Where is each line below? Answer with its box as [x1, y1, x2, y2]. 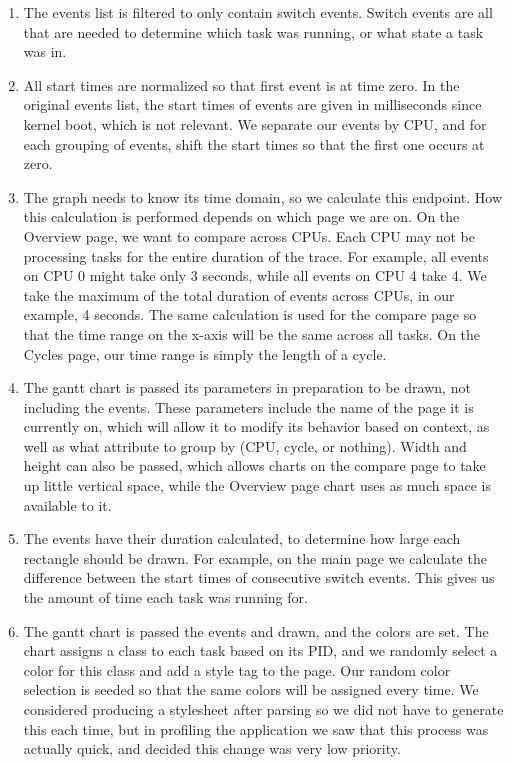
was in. [23, 41, 67, 62]
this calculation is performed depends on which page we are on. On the [23, 206, 460, 227]
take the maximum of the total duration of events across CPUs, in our [23, 284, 455, 305]
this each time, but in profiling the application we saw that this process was [23, 718, 489, 739]
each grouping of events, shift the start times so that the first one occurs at [23, 133, 485, 154]
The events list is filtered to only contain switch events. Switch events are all [23, 2, 493, 22]
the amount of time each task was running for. [23, 587, 308, 608]
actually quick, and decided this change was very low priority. [23, 738, 401, 759]
